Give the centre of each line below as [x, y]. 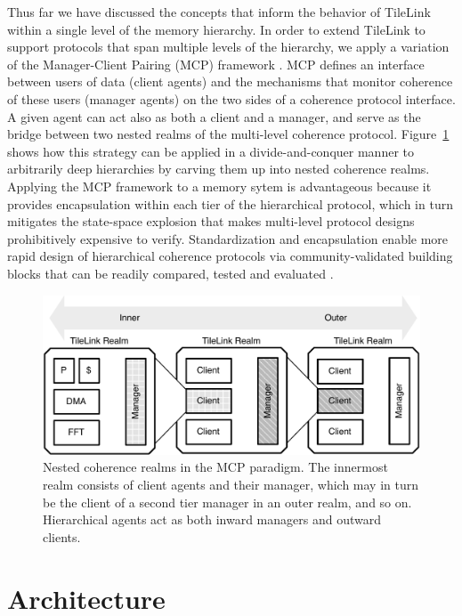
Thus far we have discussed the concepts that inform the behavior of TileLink [219, 12]
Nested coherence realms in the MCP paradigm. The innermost [215, 467]
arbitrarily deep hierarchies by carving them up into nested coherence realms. [219, 169]
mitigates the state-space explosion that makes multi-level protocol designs [211, 221]
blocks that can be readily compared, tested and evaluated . [170, 273]
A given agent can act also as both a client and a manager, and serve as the [214, 116]
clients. [62, 536]
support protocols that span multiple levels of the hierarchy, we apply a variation [228, 47]
